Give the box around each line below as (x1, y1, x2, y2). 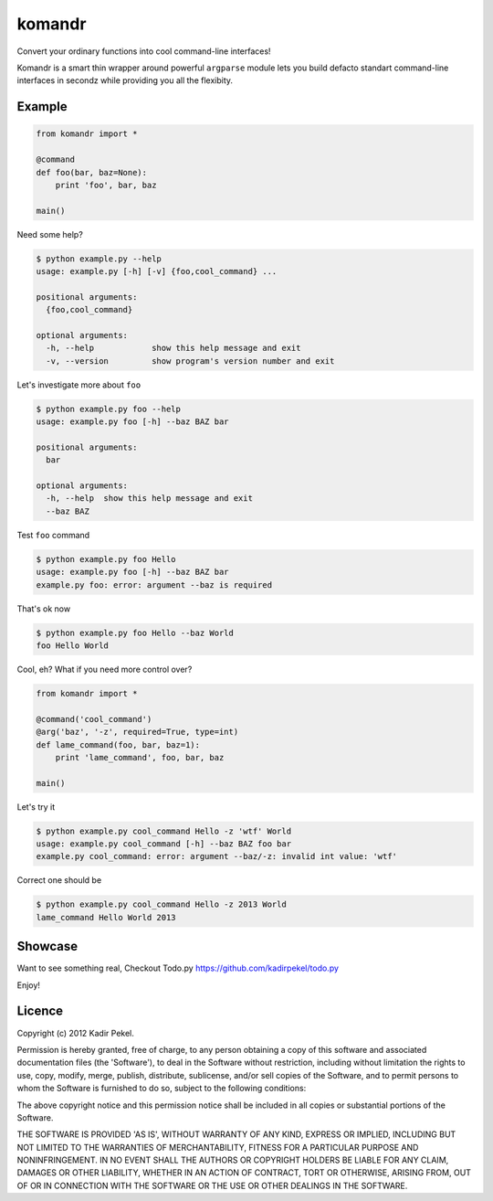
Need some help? (16, 229, 84, 239)
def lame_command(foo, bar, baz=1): (36, 739, 201, 749)
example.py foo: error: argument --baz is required (36, 579, 273, 590)
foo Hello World (36, 640, 110, 651)
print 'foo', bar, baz (55, 179, 157, 190)
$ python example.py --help (36, 253, 162, 264)
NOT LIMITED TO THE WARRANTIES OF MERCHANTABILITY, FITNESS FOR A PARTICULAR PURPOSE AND (16, 1142, 419, 1153)
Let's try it (16, 801, 56, 813)
